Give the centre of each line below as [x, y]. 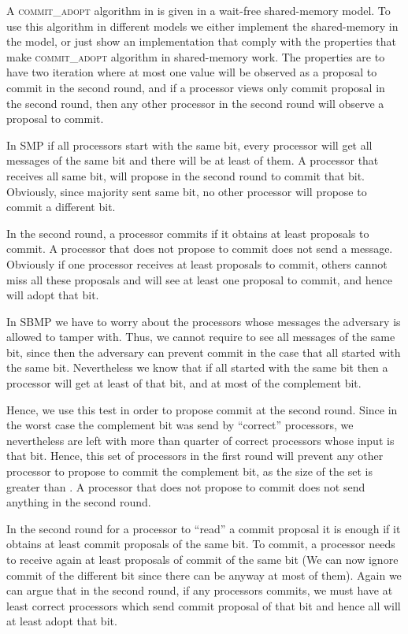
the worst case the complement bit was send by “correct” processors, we [180, 425]
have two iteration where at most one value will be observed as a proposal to [192, 72]
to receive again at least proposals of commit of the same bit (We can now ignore [202, 559]
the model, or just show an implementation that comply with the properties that [202, 41]
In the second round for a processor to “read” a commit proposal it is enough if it [204, 528]
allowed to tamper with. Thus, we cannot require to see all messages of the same [201, 337]
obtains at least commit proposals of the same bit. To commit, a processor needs [201, 544]
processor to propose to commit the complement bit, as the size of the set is [189, 471]
